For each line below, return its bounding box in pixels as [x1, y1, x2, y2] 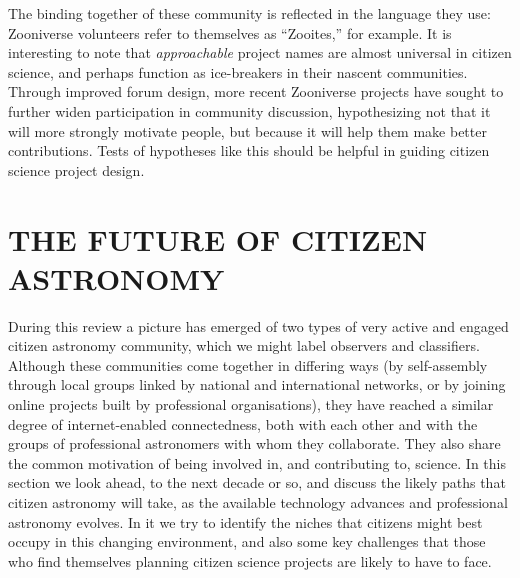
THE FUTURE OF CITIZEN [8, 218, 428, 259]
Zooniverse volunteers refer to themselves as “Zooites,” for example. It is [8, 22, 452, 43]
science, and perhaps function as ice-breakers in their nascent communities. [8, 61, 468, 82]
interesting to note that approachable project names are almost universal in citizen [8, 42, 512, 63]
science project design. [8, 159, 145, 180]
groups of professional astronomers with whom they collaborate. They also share [8, 433, 501, 454]
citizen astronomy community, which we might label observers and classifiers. [8, 335, 480, 356]
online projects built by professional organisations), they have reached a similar [8, 394, 494, 415]
